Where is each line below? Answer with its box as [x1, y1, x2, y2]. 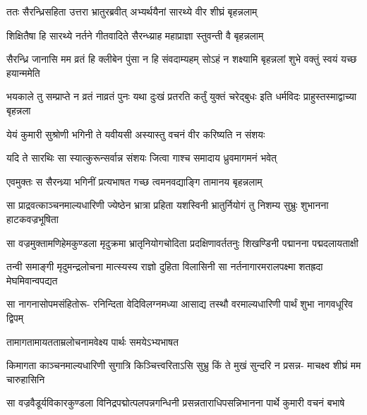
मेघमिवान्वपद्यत [6, 272, 58, 287]
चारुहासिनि [6, 371, 45, 386]
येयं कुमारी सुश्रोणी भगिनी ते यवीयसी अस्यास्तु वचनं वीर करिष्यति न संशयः [6, 126, 265, 141]
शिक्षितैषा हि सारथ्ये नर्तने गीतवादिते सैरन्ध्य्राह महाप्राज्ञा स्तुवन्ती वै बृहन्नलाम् [6, 28, 264, 42]
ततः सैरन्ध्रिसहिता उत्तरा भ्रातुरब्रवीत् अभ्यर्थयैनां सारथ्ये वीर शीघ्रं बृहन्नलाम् [6, 4, 258, 18]
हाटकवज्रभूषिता [6, 211, 59, 226]
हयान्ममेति [6, 65, 40, 80]
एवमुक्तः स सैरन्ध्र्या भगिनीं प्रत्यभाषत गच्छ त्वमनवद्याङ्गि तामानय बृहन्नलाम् [6, 174, 263, 188]
